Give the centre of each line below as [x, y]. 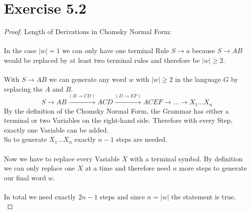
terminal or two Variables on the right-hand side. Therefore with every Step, [118, 120]
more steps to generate [213, 168]
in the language [198, 79]
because [204, 50]
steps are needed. [142, 139]
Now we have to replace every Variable [62, 158]
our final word [25, 177]
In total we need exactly [40, 196]
